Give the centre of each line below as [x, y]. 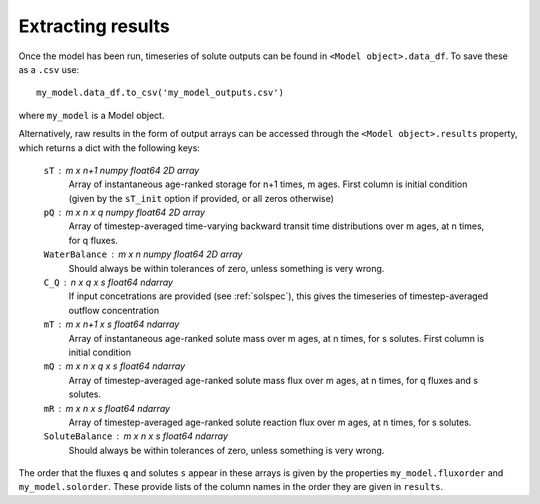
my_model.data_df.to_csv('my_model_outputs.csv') [160, 93]
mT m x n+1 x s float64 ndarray [111, 324]
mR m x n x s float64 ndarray [106, 408]
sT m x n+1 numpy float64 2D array [121, 170]
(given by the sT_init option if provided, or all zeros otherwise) [201, 198]
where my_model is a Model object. [91, 115]
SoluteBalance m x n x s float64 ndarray [136, 436]
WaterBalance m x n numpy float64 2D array [143, 254]
